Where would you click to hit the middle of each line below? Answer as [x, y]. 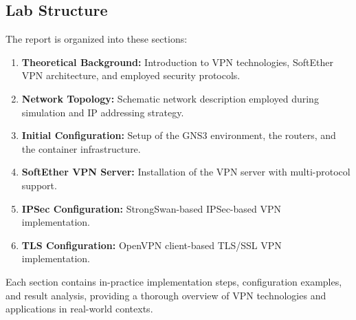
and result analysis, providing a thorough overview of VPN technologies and [166, 295]
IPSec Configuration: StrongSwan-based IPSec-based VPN [152, 208]
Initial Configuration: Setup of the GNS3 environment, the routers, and [179, 135]
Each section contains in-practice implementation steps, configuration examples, [174, 281]
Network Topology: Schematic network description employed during [170, 98]
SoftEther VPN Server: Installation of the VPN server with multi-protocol [186, 172]
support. [39, 185]
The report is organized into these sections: [97, 39]
